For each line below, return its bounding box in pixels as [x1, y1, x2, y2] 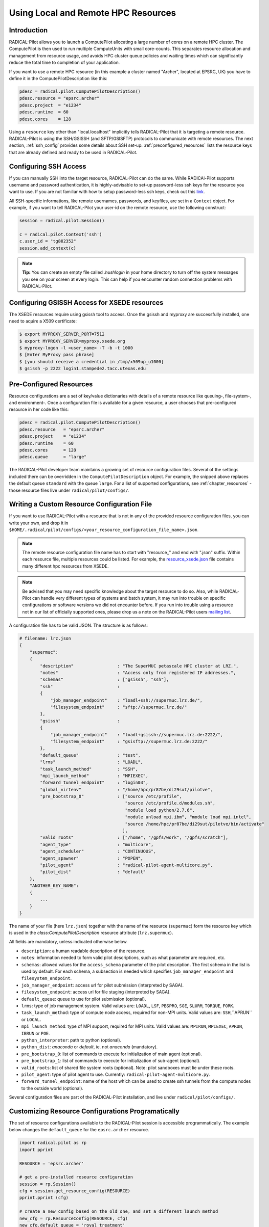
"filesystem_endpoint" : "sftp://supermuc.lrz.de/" [50, 704, 187, 710]
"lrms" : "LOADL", [40, 759, 144, 765]
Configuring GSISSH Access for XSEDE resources [9, 298, 164, 307]
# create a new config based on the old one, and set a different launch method [19, 1209, 218, 1214]
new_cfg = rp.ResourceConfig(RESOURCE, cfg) [19, 1215, 128, 1221]
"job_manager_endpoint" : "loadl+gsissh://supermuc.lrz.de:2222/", [50, 732, 224, 737]
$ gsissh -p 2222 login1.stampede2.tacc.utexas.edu [19, 366, 146, 372]
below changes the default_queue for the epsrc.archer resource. [9, 1127, 149, 1133]
